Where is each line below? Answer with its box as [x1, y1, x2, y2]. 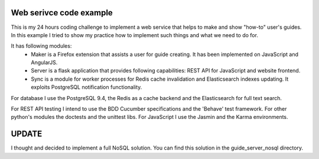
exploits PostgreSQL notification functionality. [31, 84, 142, 91]
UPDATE [11, 129, 43, 139]
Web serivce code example [11, 8, 113, 18]
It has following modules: [11, 42, 72, 49]
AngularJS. [31, 59, 58, 66]
